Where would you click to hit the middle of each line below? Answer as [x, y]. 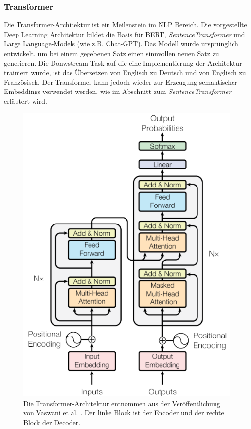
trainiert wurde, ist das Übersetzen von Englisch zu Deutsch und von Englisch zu [125, 72]
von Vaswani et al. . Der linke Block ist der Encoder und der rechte [124, 413]
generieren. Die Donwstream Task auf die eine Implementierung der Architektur [123, 63]
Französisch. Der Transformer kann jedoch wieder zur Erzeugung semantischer [121, 82]
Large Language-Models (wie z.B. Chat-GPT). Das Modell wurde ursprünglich [121, 44]
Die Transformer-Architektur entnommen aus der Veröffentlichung [122, 403]
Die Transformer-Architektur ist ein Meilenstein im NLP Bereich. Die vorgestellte [125, 25]
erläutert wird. [26, 101]
